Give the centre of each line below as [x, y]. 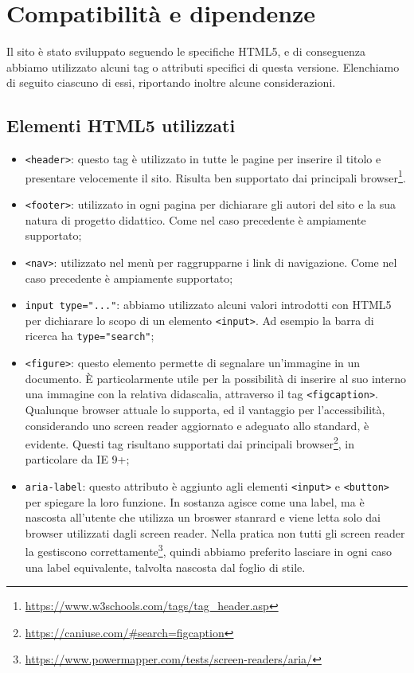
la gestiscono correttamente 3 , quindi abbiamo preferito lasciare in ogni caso [208, 550]
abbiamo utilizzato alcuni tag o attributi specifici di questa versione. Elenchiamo [203, 67]
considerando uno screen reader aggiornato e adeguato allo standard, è [197, 425]
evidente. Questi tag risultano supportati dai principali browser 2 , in [189, 442]
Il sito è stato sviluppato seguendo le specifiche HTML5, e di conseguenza [186, 51]
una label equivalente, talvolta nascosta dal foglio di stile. [165, 567]
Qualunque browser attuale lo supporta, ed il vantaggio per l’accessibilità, [205, 409]
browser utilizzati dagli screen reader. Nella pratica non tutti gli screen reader [215, 532]
